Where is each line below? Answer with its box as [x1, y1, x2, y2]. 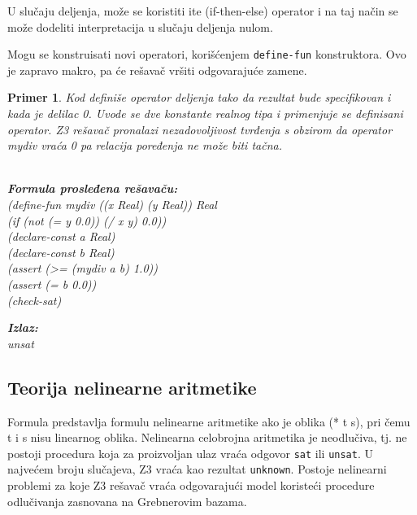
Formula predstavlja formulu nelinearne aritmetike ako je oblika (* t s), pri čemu [7, 412, 410, 430]
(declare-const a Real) [7, 228, 115, 245]
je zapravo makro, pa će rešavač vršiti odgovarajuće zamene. [7, 61, 307, 78]
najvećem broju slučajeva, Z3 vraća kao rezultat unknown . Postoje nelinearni [7, 460, 387, 478]
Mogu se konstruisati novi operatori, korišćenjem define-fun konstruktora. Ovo [7, 46, 406, 63]
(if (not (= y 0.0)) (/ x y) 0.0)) [7, 212, 167, 229]
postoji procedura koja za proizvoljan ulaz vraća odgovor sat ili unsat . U [7, 444, 373, 461]
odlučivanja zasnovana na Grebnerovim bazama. [7, 492, 247, 509]
